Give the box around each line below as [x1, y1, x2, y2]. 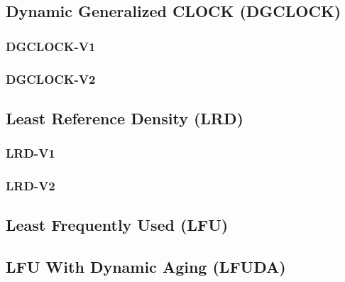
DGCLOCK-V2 [6, 70, 96, 87]
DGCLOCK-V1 [6, 37, 96, 55]
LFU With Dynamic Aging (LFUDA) [6, 256, 286, 278]
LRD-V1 [6, 144, 55, 162]
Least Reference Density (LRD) [6, 107, 243, 129]
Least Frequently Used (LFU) [6, 214, 229, 236]
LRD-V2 [6, 177, 55, 195]
